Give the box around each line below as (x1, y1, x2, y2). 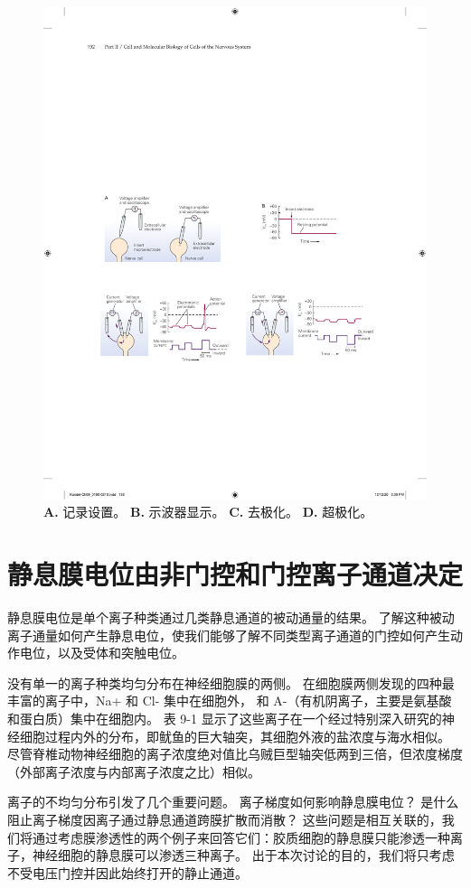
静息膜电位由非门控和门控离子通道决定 (7, 556, 464, 593)
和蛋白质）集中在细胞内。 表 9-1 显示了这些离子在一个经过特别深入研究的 (7, 709, 442, 728)
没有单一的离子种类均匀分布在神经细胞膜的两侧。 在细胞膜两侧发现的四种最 (7, 673, 455, 692)
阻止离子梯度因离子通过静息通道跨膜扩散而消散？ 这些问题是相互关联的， (7, 810, 442, 828)
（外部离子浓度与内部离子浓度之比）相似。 (7, 762, 260, 781)
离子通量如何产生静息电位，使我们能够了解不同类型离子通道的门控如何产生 (7, 625, 450, 644)
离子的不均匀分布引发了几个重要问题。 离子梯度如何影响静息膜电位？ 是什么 (7, 792, 459, 811)
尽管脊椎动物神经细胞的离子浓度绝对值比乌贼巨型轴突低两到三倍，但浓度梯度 (7, 744, 463, 763)
